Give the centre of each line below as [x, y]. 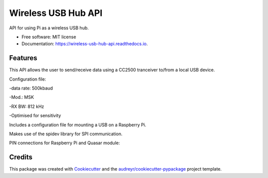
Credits [21, 157]
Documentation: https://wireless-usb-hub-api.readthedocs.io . [85, 44]
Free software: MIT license [49, 37]
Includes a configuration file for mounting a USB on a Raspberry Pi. [78, 125]
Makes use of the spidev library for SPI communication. [66, 134]
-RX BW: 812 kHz [27, 106]
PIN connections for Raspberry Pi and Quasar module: [65, 143]
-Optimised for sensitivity [35, 116]
